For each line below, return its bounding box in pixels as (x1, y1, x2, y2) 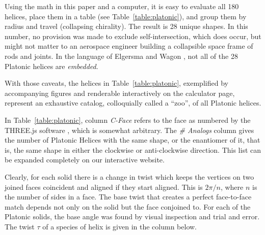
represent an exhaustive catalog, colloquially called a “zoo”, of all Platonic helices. (5, 97, 261, 108)
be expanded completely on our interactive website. (5, 154, 165, 165)
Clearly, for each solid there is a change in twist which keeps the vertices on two (5, 171, 254, 182)
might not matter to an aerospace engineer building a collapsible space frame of (5, 41, 253, 51)
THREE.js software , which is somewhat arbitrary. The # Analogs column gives (5, 124, 254, 135)
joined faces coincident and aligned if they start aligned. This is (5, 181, 203, 192)
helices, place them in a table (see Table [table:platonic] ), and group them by (5, 11, 247, 21)
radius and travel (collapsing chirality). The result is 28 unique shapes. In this (5, 21, 248, 31)
